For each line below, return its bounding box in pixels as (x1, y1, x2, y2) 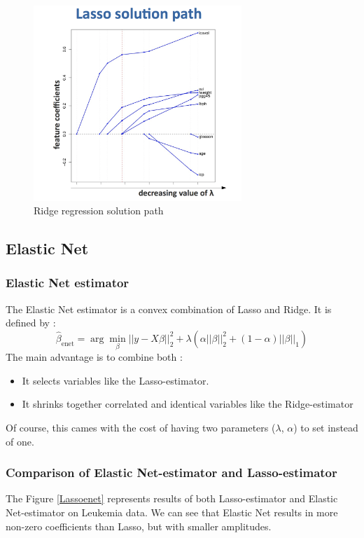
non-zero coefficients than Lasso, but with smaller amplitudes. (6, 518, 272, 533)
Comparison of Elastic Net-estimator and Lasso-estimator (6, 464, 337, 481)
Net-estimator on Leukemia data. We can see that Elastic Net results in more (6, 504, 338, 519)
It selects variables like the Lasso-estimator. (22, 373, 209, 387)
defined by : (6, 315, 56, 330)
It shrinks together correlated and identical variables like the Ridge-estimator (22, 396, 353, 411)
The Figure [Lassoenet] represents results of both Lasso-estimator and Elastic (6, 491, 338, 506)
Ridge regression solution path (34, 203, 164, 218)
